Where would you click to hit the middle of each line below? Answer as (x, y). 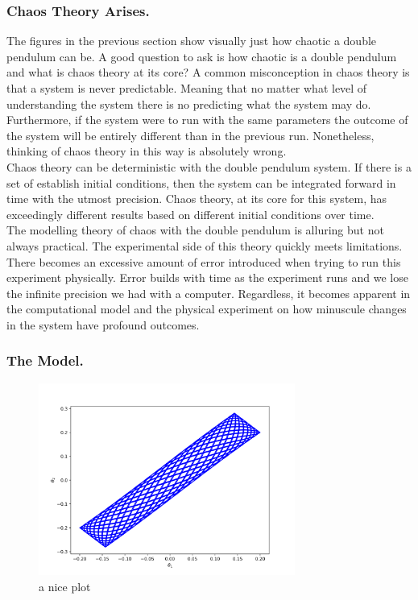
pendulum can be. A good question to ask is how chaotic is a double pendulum (202, 56)
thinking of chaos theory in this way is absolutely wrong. (147, 151)
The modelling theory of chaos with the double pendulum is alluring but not (195, 230)
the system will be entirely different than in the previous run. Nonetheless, (190, 135)
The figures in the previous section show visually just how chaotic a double (192, 41)
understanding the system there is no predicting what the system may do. (189, 103)
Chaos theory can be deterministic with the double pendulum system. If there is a (209, 166)
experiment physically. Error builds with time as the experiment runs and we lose (207, 277)
